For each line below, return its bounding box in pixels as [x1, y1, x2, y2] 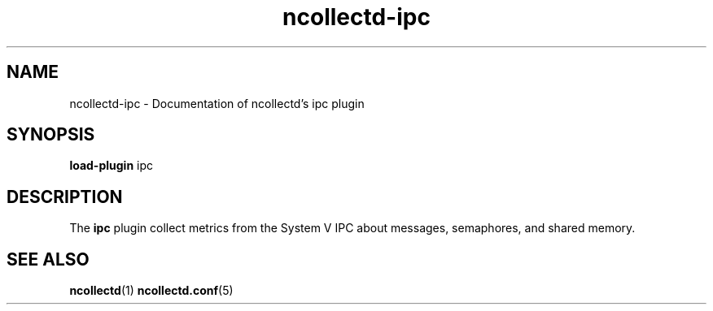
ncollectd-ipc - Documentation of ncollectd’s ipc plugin [69, 96, 365, 110]
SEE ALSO [7, 248, 90, 270]
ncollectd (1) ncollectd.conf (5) [69, 283, 234, 298]
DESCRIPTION [7, 186, 123, 207]
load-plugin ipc [69, 158, 154, 173]
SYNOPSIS [7, 124, 95, 145]
